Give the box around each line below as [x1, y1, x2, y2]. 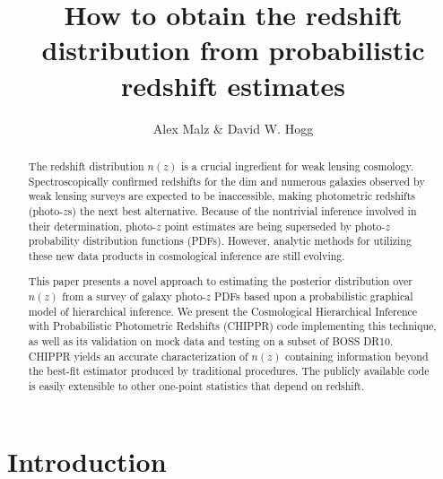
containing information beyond [284, 348, 429, 363]
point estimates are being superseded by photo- [164, 218, 386, 233]
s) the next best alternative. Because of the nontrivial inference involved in [67, 203, 417, 218]
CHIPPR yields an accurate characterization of [28, 348, 248, 363]
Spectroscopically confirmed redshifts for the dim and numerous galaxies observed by [28, 173, 425, 188]
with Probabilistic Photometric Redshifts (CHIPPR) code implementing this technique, [28, 318, 437, 334]
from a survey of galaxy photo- [62, 289, 206, 304]
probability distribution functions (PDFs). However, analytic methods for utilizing [28, 233, 412, 248]
